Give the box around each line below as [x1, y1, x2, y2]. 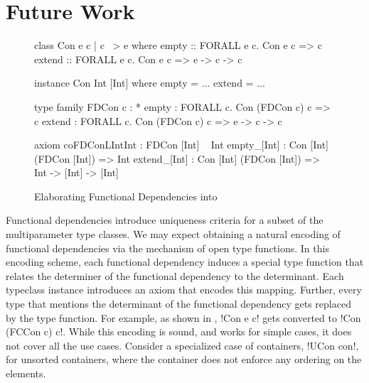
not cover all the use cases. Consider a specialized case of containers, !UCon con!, [6, 338, 359, 352]
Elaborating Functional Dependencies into [34, 188, 218, 203]
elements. [6, 366, 46, 380]
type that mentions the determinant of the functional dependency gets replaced [6, 296, 351, 311]
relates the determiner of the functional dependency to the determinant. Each [6, 268, 344, 283]
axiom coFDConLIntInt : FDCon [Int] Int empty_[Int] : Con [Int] [34, 137, 328, 152]
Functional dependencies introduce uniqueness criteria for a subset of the [6, 212, 323, 227]
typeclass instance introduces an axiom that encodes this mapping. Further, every [6, 282, 362, 297]
